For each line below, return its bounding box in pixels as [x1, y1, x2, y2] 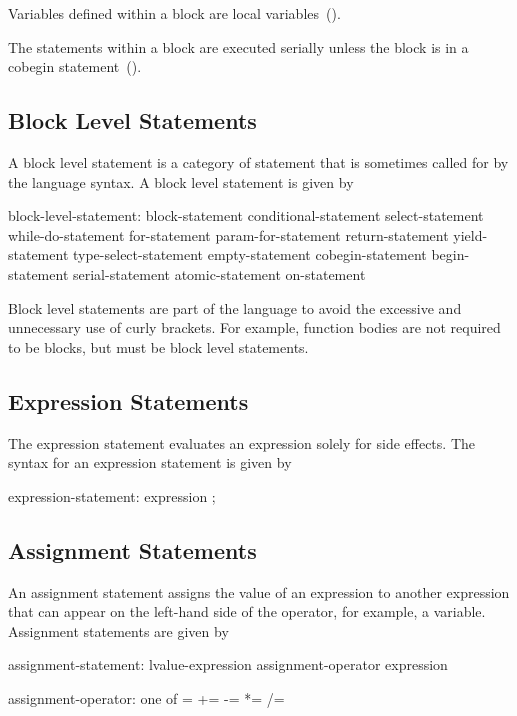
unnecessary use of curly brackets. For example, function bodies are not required [8, 317, 501, 338]
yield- [453, 224, 488, 245]
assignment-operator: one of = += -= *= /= [8, 687, 285, 708]
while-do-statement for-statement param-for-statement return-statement [8, 224, 449, 245]
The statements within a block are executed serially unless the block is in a [8, 36, 469, 57]
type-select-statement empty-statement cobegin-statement [73, 244, 427, 265]
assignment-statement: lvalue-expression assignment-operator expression [8, 654, 448, 675]
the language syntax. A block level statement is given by [8, 171, 354, 192]
